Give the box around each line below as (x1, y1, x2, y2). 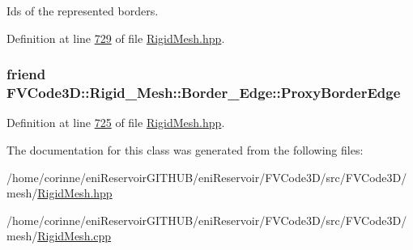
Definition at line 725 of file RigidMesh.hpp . (6, 114, 225, 131)
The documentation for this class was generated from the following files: (6, 141, 364, 158)
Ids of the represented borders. (6, 2, 159, 19)
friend (6, 64, 46, 84)
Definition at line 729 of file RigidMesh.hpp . (6, 29, 225, 46)
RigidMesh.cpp (37, 227, 112, 244)
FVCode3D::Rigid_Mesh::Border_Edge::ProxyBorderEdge (6, 83, 401, 103)
